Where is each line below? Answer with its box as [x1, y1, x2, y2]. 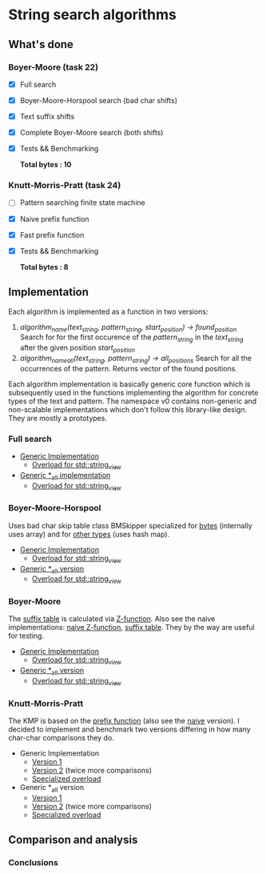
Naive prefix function [19, 214, 89, 223]
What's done [8, 38, 74, 51]
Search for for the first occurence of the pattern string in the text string [19, 332, 244, 344]
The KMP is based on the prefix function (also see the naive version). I [8, 716, 240, 726]
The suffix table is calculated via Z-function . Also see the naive [8, 614, 216, 623]
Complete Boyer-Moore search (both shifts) [19, 128, 164, 138]
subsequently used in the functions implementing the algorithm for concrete [8, 387, 259, 397]
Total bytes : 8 [19, 262, 69, 271]
